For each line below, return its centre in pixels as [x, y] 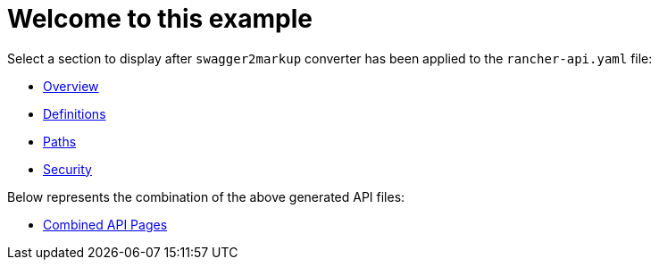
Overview [71, 86]
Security [67, 169]
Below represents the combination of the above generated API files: [206, 196]
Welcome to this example [160, 19]
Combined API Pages [105, 224]
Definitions [75, 113]
